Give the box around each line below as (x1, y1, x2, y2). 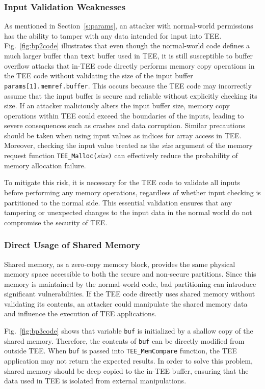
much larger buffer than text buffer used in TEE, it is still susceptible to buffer (4, 50, 253, 61)
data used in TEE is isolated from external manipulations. (4, 375, 187, 386)
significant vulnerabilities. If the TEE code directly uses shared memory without (4, 288, 255, 299)
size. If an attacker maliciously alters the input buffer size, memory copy (4, 100, 230, 111)
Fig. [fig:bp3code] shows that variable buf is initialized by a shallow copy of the (4, 325, 253, 336)
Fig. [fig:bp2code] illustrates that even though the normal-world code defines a (4, 40, 250, 51)
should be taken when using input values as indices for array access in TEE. (4, 130, 242, 140)
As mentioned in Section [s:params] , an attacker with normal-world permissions (4, 20, 253, 31)
